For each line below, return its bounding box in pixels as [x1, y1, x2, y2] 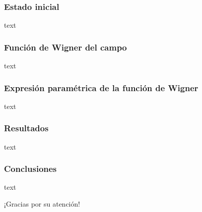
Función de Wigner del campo [4, 41, 127, 53]
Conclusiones [4, 162, 57, 175]
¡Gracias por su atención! [4, 199, 80, 209]
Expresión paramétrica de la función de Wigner [4, 81, 199, 94]
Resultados [4, 122, 49, 134]
